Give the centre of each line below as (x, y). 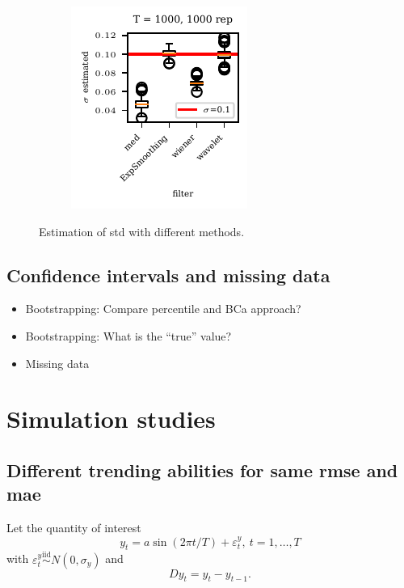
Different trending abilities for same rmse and (202, 470)
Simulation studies (111, 419)
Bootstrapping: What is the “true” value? (128, 335)
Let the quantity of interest (74, 528)
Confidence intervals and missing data (168, 275)
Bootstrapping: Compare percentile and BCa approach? (163, 309)
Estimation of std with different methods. (142, 231)
